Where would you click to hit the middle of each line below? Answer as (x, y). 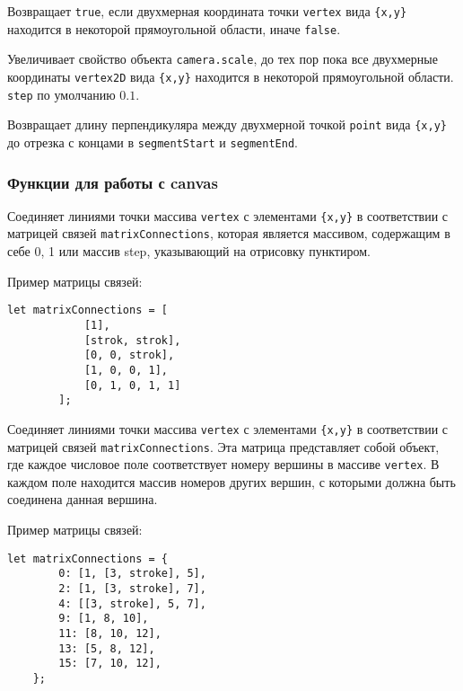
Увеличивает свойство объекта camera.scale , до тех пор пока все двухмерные (223, 59)
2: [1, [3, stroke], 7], (132, 588)
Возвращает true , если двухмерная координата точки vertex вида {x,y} (207, 11)
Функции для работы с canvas (113, 182)
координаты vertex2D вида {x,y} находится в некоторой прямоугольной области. (231, 76)
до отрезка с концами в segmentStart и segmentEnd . (153, 142)
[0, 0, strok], (129, 355)
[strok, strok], (132, 340)
